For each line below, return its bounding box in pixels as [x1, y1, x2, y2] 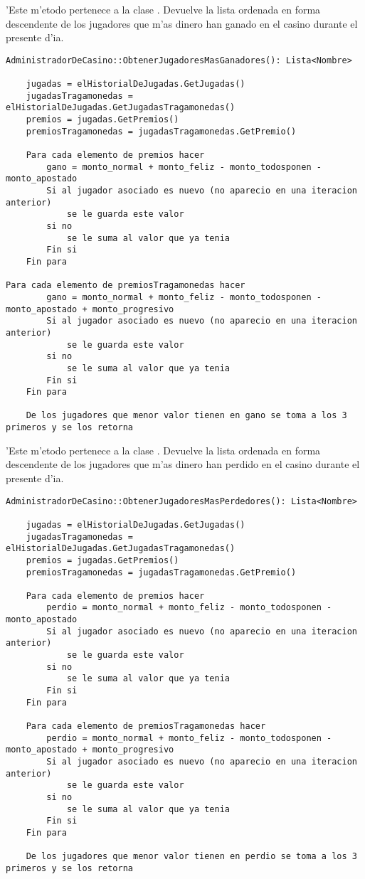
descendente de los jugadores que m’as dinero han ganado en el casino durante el [6, 16, 358, 31]
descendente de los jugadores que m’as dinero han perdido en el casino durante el [6, 457, 360, 472]
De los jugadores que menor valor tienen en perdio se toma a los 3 [26, 851, 357, 862]
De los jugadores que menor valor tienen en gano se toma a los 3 [26, 410, 347, 421]
